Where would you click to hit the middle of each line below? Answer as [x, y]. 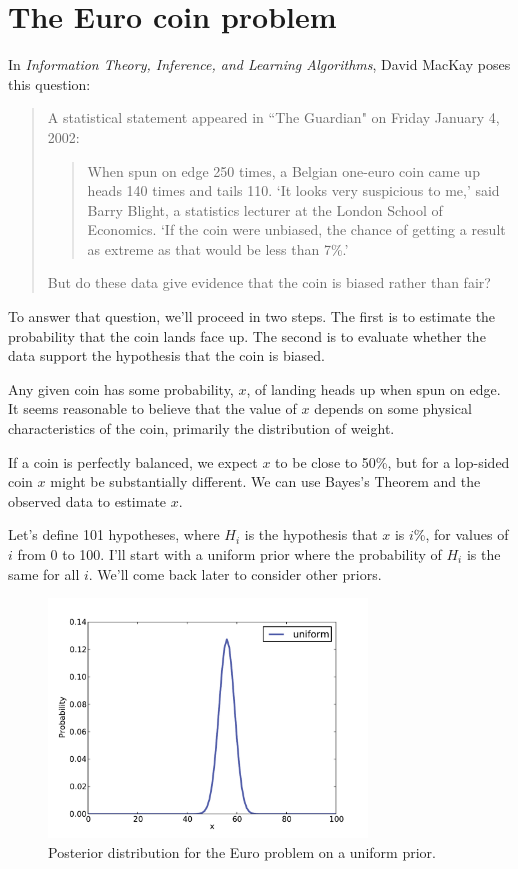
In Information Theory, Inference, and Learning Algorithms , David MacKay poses [259, 64]
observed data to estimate [87, 500]
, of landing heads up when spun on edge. [373, 388]
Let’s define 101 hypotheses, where [114, 534]
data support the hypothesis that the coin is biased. [167, 355]
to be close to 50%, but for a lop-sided [392, 461]
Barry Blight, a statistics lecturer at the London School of [265, 209]
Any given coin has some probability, [121, 388]
